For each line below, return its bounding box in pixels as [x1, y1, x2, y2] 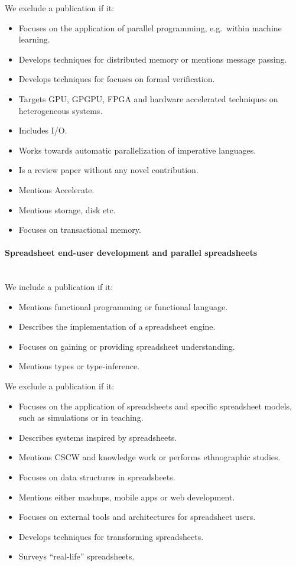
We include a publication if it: [5, 281, 113, 293]
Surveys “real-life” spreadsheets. [18, 550, 135, 562]
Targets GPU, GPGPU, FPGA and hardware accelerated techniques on [18, 92, 278, 105]
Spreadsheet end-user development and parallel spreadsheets [5, 246, 257, 259]
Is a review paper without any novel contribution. [18, 164, 199, 176]
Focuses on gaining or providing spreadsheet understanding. [18, 340, 235, 352]
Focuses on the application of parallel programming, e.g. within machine [18, 21, 282, 34]
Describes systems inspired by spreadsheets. [18, 431, 177, 443]
